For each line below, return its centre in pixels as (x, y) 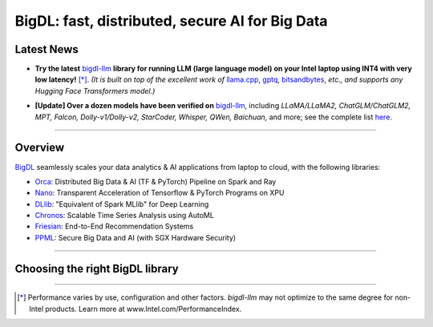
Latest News (47, 49)
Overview (40, 148)
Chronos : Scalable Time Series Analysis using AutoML (124, 216)
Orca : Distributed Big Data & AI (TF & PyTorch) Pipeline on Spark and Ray (156, 181)
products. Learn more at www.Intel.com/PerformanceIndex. (144, 309)
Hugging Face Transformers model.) (95, 91)
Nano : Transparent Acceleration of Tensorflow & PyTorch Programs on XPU (160, 193)
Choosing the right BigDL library (97, 268)
